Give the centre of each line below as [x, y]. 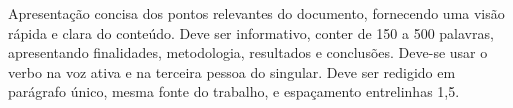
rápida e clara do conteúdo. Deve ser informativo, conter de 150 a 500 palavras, [251, 32]
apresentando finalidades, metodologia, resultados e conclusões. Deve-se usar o [248, 52]
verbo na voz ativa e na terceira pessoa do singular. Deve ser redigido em [232, 71]
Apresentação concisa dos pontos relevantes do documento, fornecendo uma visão [256, 13]
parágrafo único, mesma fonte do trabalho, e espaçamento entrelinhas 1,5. [234, 91]
